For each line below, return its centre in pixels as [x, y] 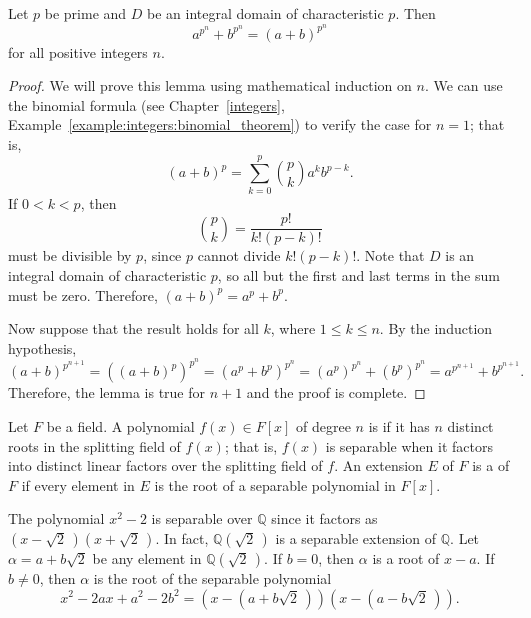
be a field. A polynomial [120, 426]
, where [293, 328]
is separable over [202, 518]
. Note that [390, 255]
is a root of [406, 557]
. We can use [463, 85]
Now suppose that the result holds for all [133, 328]
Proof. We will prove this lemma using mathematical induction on [210, 85]
